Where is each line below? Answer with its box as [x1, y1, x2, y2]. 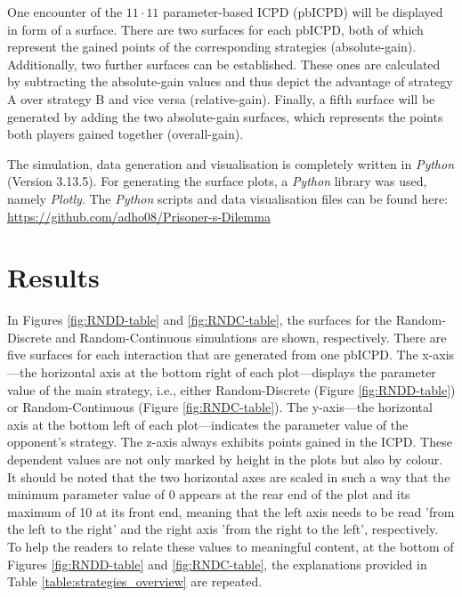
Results [7, 259, 100, 295]
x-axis [422, 345, 455, 364]
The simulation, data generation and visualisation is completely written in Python [7, 154, 455, 173]
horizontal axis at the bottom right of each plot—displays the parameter [41, 363, 436, 382]
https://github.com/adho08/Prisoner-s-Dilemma [7, 206, 271, 225]
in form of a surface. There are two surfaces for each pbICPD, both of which [7, 20, 424, 38]
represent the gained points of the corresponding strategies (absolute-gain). [7, 37, 417, 56]
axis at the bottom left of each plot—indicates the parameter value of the [7, 415, 409, 433]
